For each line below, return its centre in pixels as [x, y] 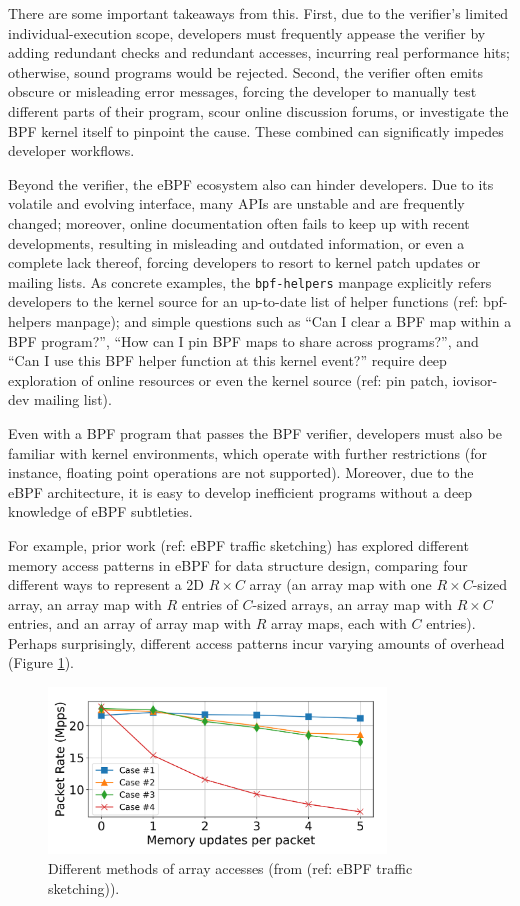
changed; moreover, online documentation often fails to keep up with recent [239, 222]
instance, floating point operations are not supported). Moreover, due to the [241, 472]
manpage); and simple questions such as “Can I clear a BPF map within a [283, 320]
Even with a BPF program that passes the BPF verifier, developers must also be [255, 432]
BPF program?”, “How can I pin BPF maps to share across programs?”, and [243, 340]
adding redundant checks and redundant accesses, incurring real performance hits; [259, 52]
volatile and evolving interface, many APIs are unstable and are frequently [236, 203]
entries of [209, 603]
